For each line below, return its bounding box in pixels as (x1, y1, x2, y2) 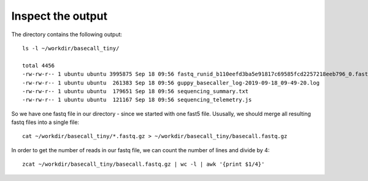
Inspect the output (11, 9, 107, 23)
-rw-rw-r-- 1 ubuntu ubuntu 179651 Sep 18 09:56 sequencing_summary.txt (22, 88, 249, 94)
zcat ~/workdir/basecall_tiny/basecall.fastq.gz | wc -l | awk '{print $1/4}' (22, 161, 265, 168)
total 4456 (22, 62, 55, 69)
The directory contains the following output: (11, 31, 123, 38)
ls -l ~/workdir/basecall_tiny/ (22, 45, 120, 52)
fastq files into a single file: (11, 118, 80, 126)
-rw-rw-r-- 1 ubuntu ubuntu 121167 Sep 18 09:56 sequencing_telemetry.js (22, 96, 252, 104)
